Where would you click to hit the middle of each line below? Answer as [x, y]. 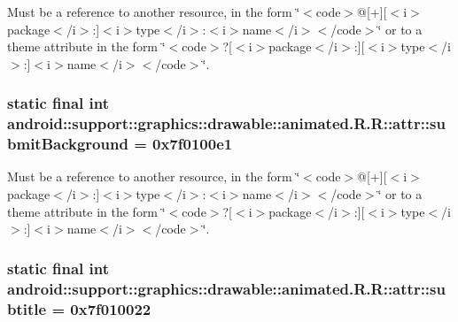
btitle [27, 308]
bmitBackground [68, 144]
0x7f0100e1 [193, 144]
